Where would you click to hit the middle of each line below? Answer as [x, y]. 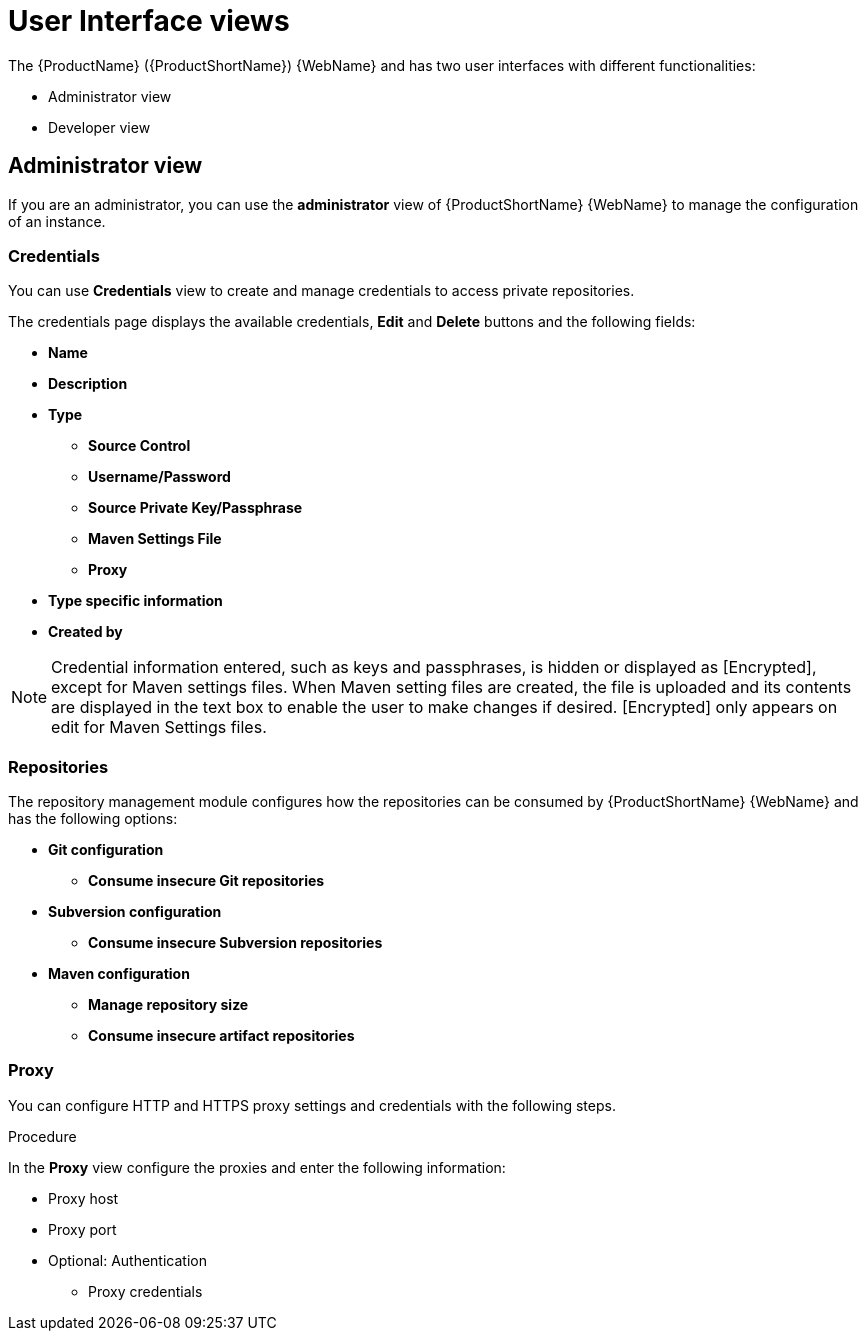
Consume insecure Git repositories [206, 881]
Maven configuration [119, 974]
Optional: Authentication [127, 1260]
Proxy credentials [145, 1291]
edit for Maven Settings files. [159, 727]
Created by [85, 632]
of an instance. [57, 221]
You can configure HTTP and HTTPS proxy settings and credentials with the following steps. [312, 1105]
